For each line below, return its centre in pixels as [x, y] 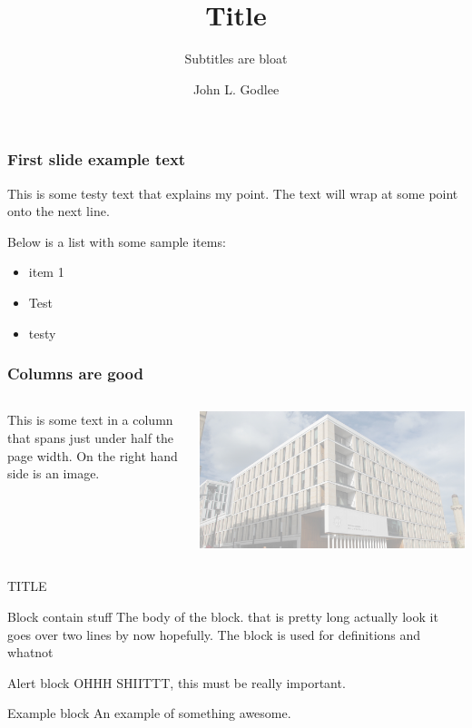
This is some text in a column [90, 420]
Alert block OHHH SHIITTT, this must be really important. [177, 682]
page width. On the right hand [93, 455]
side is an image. [54, 473]
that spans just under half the [91, 437]
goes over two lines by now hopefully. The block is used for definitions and [214, 634]
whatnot [30, 652]
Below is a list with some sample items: [117, 241]
